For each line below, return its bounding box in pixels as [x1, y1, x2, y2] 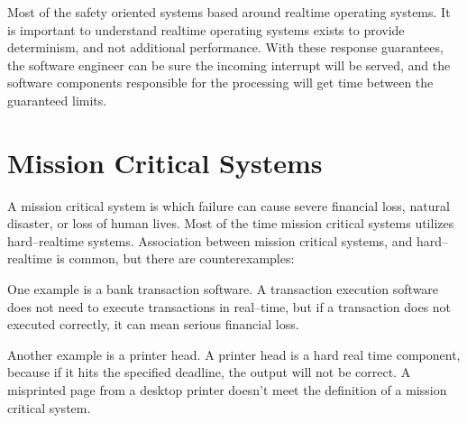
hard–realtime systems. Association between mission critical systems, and [7, 231, 413, 250]
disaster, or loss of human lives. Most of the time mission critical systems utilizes [7, 214, 454, 233]
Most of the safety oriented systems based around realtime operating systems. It [7, 3, 451, 21]
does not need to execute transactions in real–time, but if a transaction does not [7, 297, 452, 316]
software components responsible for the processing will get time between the [7, 73, 434, 92]
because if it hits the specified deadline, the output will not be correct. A [7, 363, 411, 382]
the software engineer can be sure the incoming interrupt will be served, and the [7, 55, 451, 74]
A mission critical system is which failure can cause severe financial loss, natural [7, 196, 450, 215]
